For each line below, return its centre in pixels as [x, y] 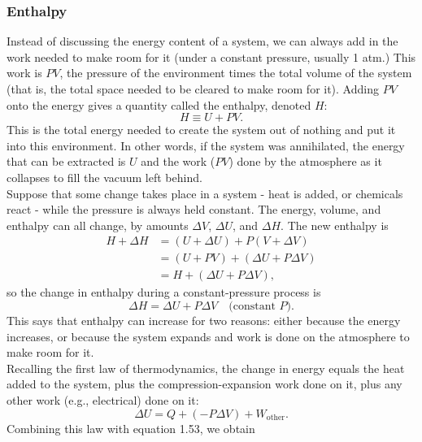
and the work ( [178, 161]
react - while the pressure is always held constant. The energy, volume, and [194, 209]
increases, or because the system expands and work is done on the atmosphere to [208, 336]
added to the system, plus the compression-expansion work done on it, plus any [204, 384]
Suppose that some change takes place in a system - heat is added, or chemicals [205, 193]
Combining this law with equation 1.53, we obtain [131, 428]
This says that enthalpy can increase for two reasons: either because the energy [204, 321]
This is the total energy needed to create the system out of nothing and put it [201, 130]
